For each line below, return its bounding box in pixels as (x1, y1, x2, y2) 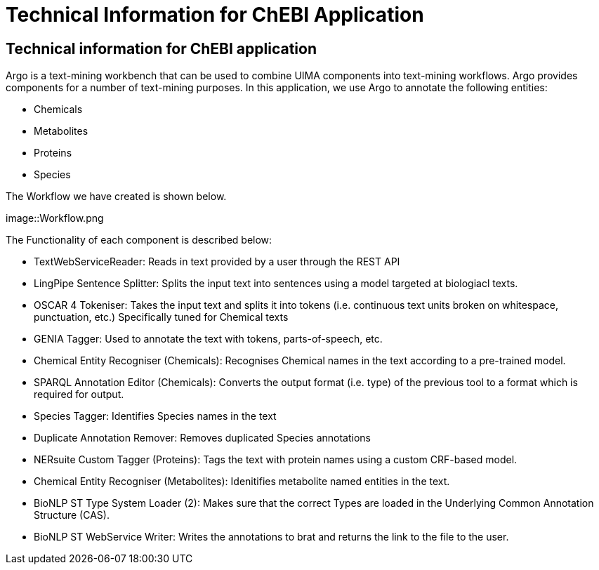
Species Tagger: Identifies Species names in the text (34, 410, 277, 423)
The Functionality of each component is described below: (6, 234, 272, 246)
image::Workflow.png (6, 212, 104, 225)
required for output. (34, 388, 124, 401)
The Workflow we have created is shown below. (6, 190, 227, 203)
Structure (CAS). (34, 509, 110, 522)
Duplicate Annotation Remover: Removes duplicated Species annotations (34, 432, 371, 444)
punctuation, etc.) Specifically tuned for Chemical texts (34, 311, 289, 324)
